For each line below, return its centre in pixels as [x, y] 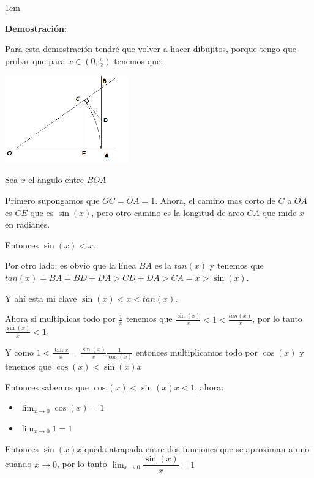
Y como [20, 352]
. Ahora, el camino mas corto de [215, 200]
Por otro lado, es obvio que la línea [71, 265]
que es [42, 212]
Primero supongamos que [52, 200]
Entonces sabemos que [47, 387]
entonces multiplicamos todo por [196, 352]
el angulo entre [56, 180]
